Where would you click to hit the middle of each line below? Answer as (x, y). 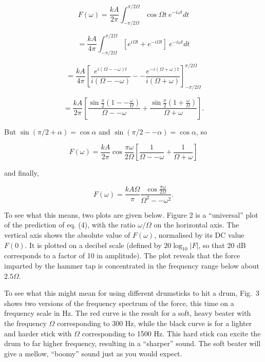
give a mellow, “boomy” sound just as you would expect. (93, 353)
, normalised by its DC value (199, 234)
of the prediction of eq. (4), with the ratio (70, 225)
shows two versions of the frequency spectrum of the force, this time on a (119, 303)
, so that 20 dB (222, 245)
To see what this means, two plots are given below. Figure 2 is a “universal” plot (131, 214)
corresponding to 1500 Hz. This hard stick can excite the (171, 333)
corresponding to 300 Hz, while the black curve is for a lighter (155, 323)
